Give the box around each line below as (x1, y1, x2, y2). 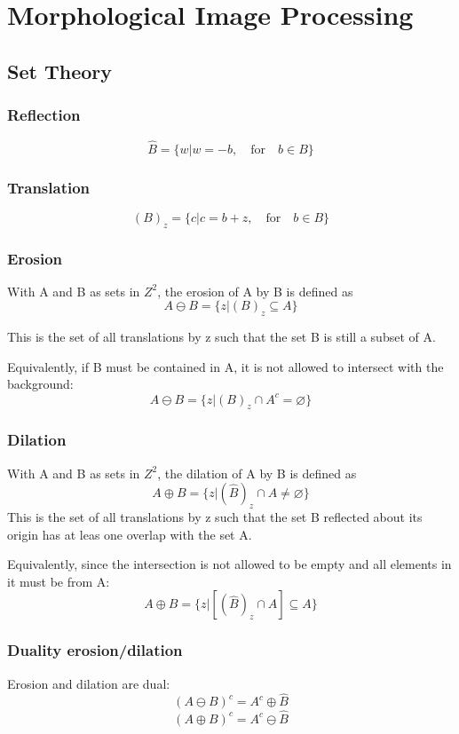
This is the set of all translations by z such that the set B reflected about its (7, 507, 423, 525)
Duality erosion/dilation (7, 639, 183, 661)
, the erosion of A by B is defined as (157, 281, 353, 300)
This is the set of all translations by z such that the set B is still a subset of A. (7, 328, 436, 346)
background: (7, 375, 74, 393)
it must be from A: (7, 572, 110, 590)
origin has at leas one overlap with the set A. (7, 525, 252, 543)
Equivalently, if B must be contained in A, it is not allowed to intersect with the (7, 357, 444, 375)
